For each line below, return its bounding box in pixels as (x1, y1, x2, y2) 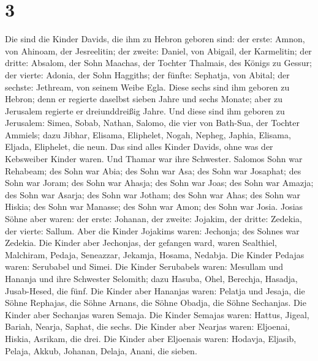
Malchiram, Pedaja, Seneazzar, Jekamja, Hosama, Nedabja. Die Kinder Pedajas (5, 248, 305, 261)
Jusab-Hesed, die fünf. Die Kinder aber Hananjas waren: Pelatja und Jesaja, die (5, 284, 305, 297)
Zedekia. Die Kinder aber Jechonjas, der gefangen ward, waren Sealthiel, (5, 236, 278, 249)
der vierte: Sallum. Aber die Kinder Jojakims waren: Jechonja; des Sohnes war (5, 224, 300, 237)
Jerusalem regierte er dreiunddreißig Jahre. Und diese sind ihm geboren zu (5, 104, 285, 117)
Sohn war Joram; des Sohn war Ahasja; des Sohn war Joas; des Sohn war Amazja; (5, 176, 314, 189)
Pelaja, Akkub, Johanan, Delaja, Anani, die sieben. (5, 344, 197, 357)
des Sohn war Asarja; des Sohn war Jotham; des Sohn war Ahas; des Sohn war (5, 188, 300, 201)
